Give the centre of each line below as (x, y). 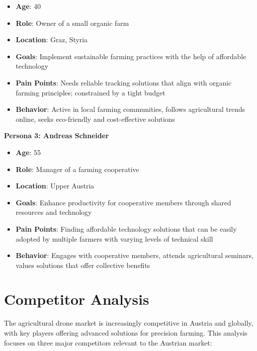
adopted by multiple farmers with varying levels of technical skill (114, 238)
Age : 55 (28, 152)
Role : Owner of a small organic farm (72, 23)
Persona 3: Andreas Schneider (56, 135)
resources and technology (54, 212)
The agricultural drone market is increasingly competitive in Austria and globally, (129, 323)
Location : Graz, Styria (52, 40)
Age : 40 (28, 6)
